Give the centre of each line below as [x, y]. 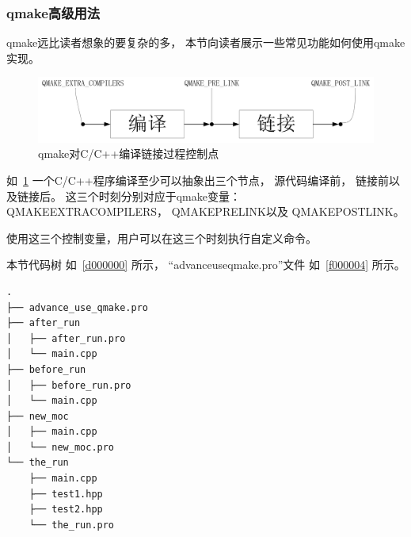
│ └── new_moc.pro [61, 447]
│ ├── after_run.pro [66, 338]
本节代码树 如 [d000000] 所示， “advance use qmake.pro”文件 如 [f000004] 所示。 [206, 265]
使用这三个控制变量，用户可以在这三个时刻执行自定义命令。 [162, 238]
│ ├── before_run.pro [69, 385]
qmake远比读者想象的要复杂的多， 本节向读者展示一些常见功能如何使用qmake [206, 42]
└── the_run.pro [72, 525]
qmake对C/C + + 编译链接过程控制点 [129, 153]
